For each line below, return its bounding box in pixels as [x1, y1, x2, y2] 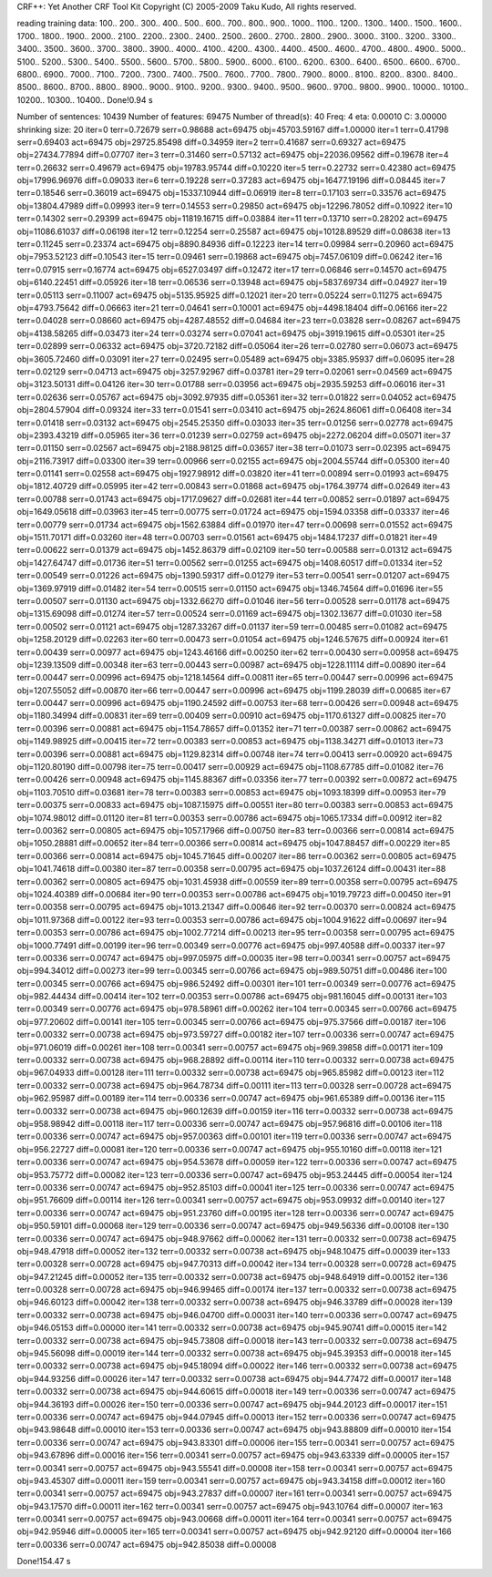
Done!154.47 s [16, 1556, 71, 1567]
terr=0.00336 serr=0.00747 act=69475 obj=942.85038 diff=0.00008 [16, 1539, 277, 1550]
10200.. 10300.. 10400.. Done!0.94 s [16, 94, 154, 105]
